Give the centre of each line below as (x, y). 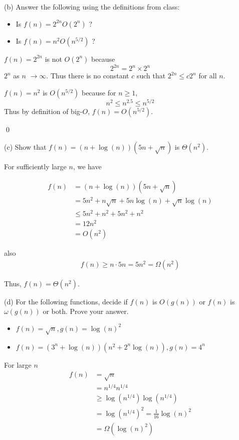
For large (18, 364)
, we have (87, 167)
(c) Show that (25, 147)
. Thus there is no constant (88, 76)
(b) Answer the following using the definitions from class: (92, 7)
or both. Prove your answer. (86, 311)
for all (208, 76)
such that (151, 76)
